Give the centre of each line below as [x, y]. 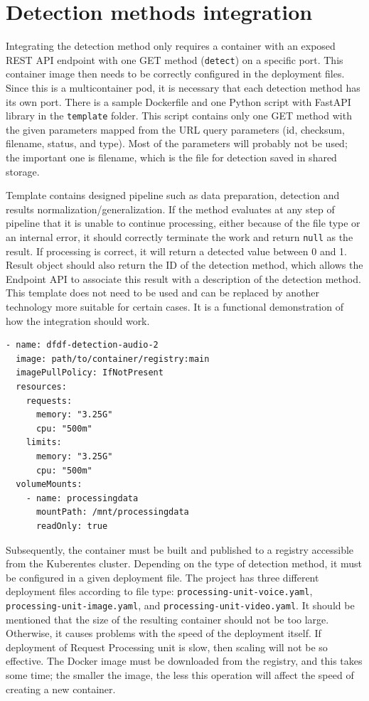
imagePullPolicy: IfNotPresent [90, 373]
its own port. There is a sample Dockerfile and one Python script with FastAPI [178, 101]
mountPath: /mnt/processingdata [112, 512]
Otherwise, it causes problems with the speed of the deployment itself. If [164, 633]
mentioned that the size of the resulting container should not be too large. [167, 619]
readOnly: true [72, 526]
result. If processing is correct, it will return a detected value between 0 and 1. [177, 251]
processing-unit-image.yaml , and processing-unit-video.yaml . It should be [180, 605]
